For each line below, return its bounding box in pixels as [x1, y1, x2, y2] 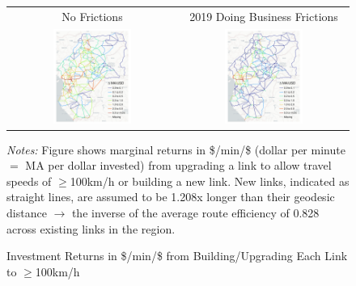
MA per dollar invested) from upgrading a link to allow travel [25, 157, 332, 174]
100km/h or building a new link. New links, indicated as [70, 172, 350, 189]
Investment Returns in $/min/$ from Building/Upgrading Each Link [6, 247, 348, 264]
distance [6, 204, 47, 221]
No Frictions [61, 7, 123, 24]
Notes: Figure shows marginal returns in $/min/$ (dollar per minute [6, 141, 345, 158]
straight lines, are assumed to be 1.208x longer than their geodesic [6, 188, 335, 205]
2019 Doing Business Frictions [189, 7, 338, 24]
